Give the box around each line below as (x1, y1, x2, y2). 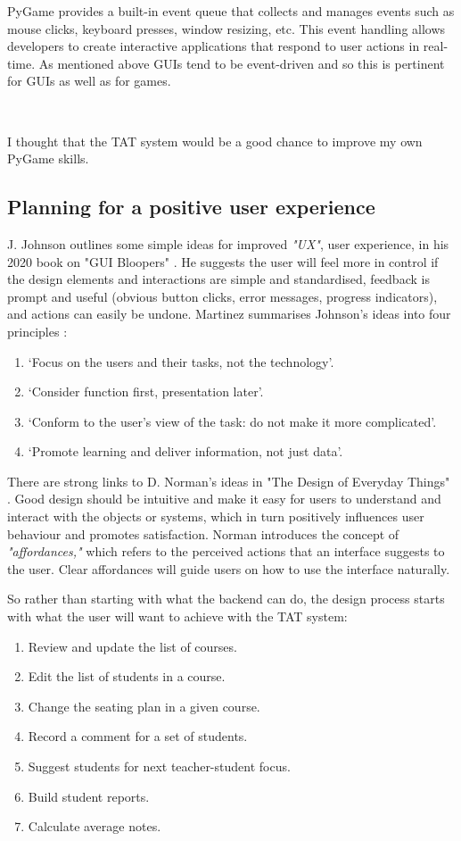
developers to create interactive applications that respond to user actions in (7, 37, 420, 55)
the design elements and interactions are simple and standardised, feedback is (7, 270, 430, 288)
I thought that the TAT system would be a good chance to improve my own (7, 131, 423, 150)
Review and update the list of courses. (28, 637, 237, 655)
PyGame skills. (7, 149, 89, 168)
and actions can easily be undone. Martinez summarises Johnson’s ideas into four (7, 304, 451, 323)
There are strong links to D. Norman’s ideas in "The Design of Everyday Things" (7, 471, 450, 490)
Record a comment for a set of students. (28, 727, 248, 745)
